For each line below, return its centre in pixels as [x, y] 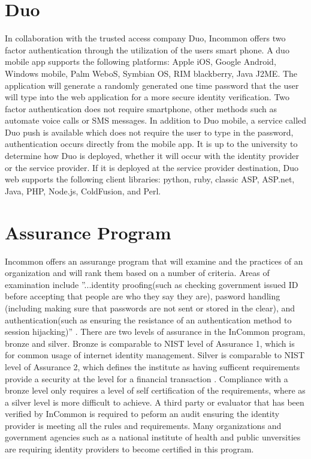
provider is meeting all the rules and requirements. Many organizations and [143, 425]
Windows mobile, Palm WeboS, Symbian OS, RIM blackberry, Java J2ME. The [151, 73]
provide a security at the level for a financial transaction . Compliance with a [147, 378]
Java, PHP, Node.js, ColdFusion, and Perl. [83, 190]
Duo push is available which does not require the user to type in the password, [149, 132]
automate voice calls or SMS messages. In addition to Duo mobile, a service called [156, 120]
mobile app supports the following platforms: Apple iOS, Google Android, [141, 61]
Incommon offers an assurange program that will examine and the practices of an [154, 261]
